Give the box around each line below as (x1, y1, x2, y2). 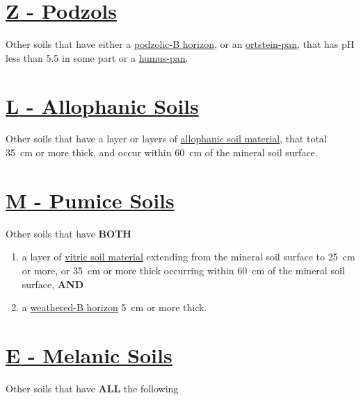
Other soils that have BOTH (6, 226, 131, 240)
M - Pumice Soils (6, 185, 175, 214)
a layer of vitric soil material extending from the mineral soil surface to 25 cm (22, 249, 355, 264)
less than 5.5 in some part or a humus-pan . (6, 50, 188, 65)
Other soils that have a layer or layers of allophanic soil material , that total (6, 131, 327, 146)
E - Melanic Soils (6, 340, 173, 369)
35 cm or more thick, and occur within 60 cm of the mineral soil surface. (6, 145, 318, 160)
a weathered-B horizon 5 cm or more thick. (22, 300, 207, 315)
